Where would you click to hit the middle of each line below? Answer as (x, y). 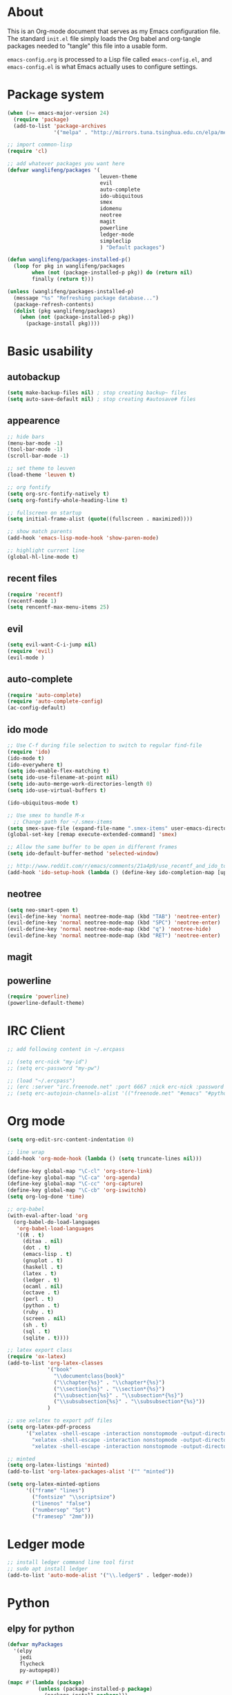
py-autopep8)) (40, 1670)
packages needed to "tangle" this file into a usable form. (87, 46)
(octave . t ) (41, 1293)
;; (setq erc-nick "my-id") (48, 1062)
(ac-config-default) (37, 708)
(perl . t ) (38, 1299)
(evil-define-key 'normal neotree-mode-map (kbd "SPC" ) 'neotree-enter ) (114, 923)
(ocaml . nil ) (43, 1286)
